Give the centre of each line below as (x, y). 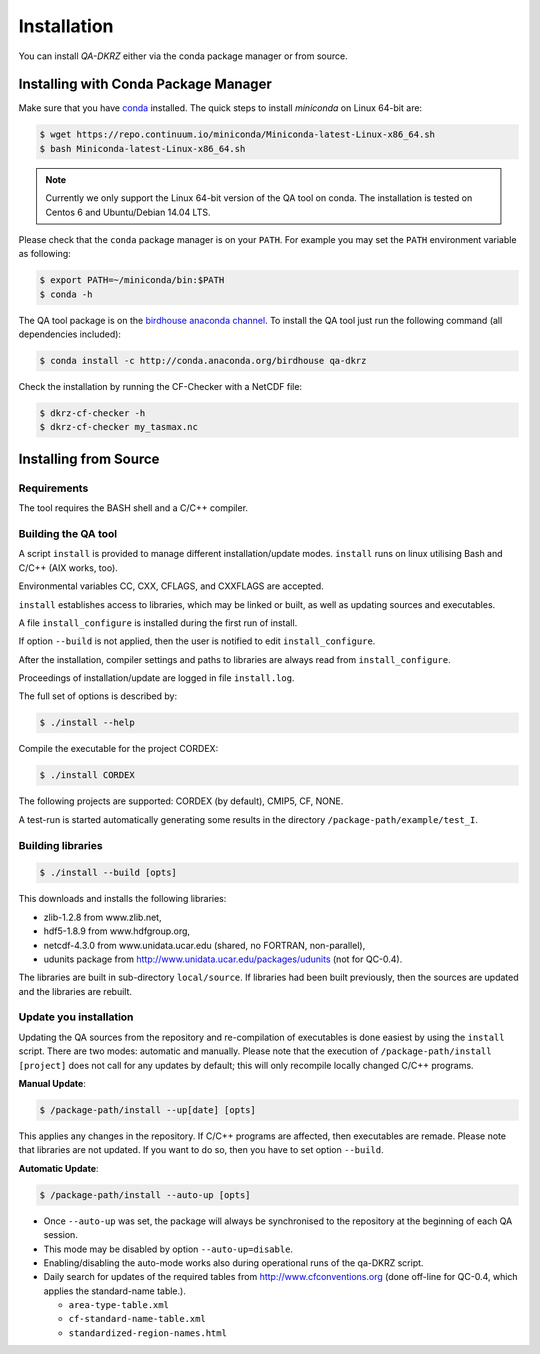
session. (61, 1235)
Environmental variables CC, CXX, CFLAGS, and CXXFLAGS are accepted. (171, 586)
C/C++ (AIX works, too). (68, 567)
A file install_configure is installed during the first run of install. (158, 622)
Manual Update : (52, 1083)
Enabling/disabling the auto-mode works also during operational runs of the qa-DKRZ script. (233, 1262)
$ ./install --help (87, 723)
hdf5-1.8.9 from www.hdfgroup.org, (116, 931)
